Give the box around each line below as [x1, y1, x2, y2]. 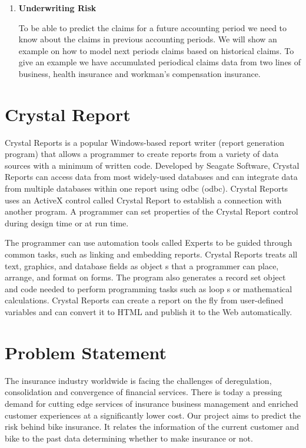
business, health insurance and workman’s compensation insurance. [18, 67, 261, 79]
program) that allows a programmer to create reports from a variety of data [5, 148, 279, 160]
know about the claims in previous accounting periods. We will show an [18, 33, 277, 45]
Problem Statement [5, 340, 167, 364]
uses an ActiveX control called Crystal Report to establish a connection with [5, 193, 282, 206]
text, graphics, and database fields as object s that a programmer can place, [5, 259, 279, 272]
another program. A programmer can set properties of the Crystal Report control [5, 205, 298, 218]
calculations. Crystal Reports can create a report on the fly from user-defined [5, 294, 284, 306]
